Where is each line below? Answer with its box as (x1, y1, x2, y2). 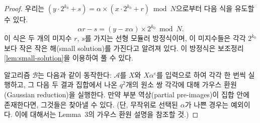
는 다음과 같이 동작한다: (38, 69, 112, 80)
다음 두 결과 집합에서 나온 (36, 79, 118, 90)
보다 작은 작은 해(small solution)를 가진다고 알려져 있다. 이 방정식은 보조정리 (4, 42, 244, 53)
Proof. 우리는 (4, 3, 45, 13)
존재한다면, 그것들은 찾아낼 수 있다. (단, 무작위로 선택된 (4, 99, 178, 109)
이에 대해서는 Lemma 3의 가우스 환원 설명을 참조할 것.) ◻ (15, 109, 199, 119)
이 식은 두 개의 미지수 (4, 33, 72, 43)
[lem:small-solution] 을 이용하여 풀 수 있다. (4, 52, 133, 63)
